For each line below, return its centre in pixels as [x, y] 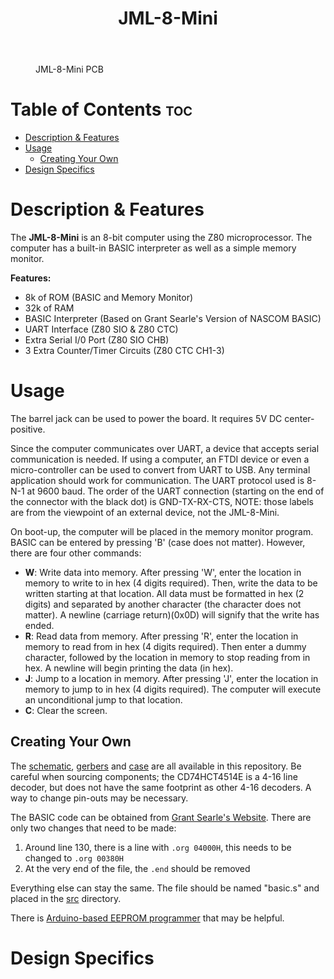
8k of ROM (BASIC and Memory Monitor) [109, 298]
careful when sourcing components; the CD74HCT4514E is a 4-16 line [154, 776]
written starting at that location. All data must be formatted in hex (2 [164, 593]
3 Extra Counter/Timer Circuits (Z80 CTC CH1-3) [124, 351]
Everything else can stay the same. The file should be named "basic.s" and [165, 888]
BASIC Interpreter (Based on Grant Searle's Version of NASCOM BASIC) [173, 319]
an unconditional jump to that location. [103, 700]
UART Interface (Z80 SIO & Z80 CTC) [101, 329]
